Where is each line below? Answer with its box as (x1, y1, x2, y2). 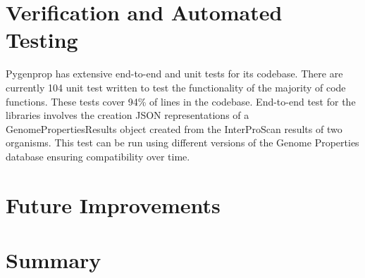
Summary (6, 246, 101, 274)
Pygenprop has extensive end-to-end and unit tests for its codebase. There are (6, 66, 343, 81)
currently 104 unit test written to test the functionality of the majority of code (6, 80, 346, 94)
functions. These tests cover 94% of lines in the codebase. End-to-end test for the (6, 94, 356, 108)
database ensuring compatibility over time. (6, 149, 190, 163)
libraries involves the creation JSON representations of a (6, 108, 249, 122)
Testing (6, 25, 78, 54)
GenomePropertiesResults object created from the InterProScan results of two (6, 121, 342, 136)
